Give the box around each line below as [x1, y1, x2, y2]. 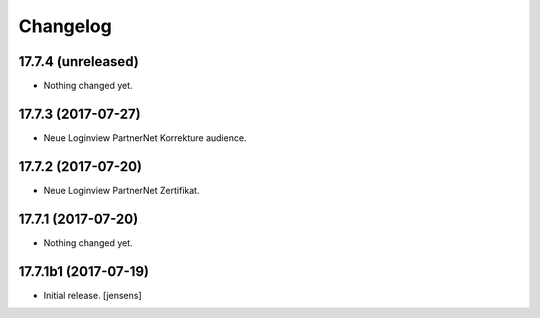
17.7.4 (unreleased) [18, 53, 139, 70]
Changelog [18, 15, 112, 37]
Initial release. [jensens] [43, 289, 142, 301]
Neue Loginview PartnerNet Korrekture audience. [43, 131, 247, 144]
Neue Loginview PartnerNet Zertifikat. [43, 184, 200, 196]
